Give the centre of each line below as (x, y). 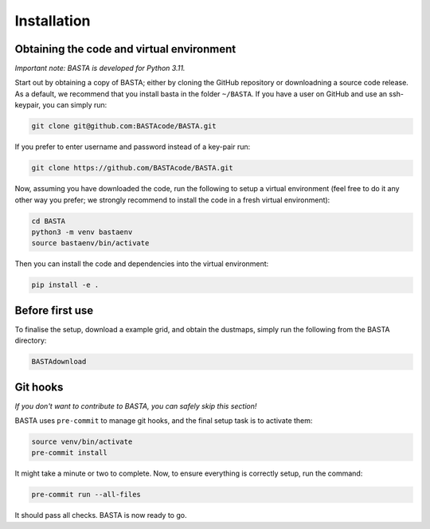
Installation (53, 21)
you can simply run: (75, 105)
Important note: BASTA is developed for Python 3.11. (100, 69)
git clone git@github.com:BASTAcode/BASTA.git (124, 126)
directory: (31, 341)
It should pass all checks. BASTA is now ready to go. (101, 515)
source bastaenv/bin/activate (90, 243)
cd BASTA (49, 221)
